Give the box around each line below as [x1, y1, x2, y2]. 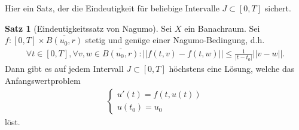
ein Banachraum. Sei [184, 22, 260, 34]
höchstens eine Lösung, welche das [169, 62, 295, 75]
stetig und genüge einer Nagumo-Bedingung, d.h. [85, 34, 265, 46]
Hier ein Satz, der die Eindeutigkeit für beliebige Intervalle [5, 2, 219, 14]
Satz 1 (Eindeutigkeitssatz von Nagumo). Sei [5, 22, 172, 34]
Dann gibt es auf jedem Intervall [5, 62, 124, 75]
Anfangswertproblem [5, 74, 81, 86]
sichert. [264, 2, 291, 14]
